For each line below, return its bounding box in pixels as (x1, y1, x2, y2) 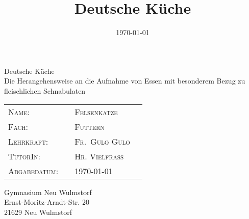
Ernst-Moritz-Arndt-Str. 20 (4, 197, 89, 207)
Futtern (74, 120, 105, 132)
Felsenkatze (74, 105, 118, 118)
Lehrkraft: (8, 135, 48, 147)
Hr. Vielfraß (74, 150, 124, 162)
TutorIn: (8, 150, 40, 162)
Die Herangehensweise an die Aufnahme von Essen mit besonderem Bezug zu (4, 75, 245, 86)
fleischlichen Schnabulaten (4, 85, 86, 96)
